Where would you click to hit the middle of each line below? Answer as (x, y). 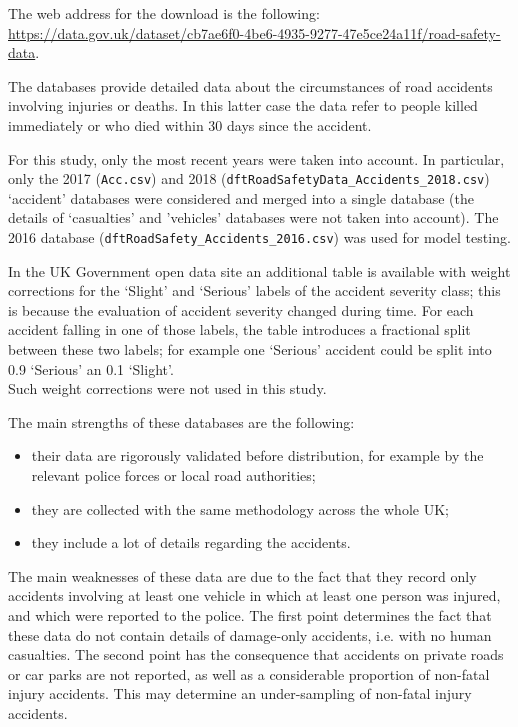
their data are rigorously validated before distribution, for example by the (257, 455)
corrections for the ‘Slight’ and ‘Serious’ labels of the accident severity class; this (254, 290)
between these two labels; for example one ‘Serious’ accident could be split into (250, 349)
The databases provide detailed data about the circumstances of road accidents (250, 85)
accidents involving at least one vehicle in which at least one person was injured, (254, 595)
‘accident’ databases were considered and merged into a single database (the (241, 197)
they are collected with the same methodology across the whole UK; (240, 508)
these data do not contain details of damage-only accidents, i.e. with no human (250, 634)
